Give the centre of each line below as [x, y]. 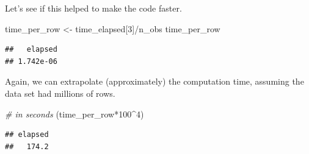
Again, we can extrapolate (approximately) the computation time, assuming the [154, 81]
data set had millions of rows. [60, 93]
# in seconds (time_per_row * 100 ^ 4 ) [75, 114]
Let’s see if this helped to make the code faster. [93, 8]
